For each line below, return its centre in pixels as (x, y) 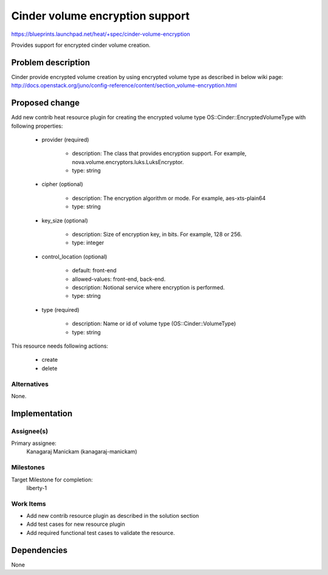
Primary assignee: (34, 443)
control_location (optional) (74, 257)
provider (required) (65, 139)
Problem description (51, 62)
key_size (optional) (65, 220)
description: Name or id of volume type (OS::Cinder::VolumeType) (154, 324)
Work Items (29, 503)
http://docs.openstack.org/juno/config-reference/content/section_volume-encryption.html (124, 86)
